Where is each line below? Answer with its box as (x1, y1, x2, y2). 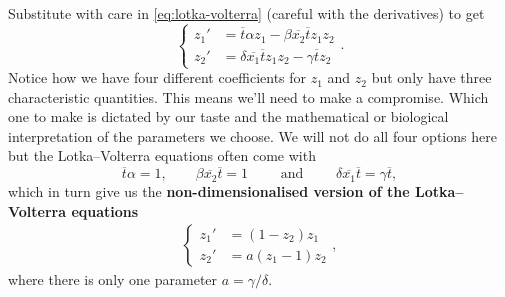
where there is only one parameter (8, 269, 218, 290)
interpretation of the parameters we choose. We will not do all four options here (8, 125, 497, 146)
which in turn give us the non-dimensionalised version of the (8, 181, 410, 202)
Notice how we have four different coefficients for (8, 67, 307, 88)
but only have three (371, 67, 492, 88)
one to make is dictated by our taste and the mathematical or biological (8, 106, 449, 127)
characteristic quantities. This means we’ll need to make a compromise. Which (8, 86, 489, 107)
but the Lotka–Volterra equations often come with (8, 145, 316, 166)
